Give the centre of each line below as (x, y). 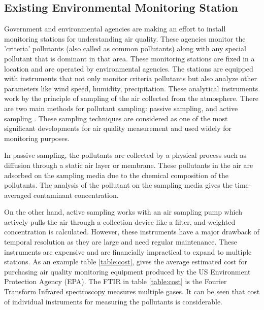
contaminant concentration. (76, 195)
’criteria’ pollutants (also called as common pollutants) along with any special (125, 48)
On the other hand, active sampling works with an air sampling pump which (123, 212)
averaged (18, 195)
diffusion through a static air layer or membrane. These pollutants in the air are (129, 165)
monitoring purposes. (37, 138)
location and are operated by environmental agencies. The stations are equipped (129, 68)
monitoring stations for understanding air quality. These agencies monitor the (125, 38)
